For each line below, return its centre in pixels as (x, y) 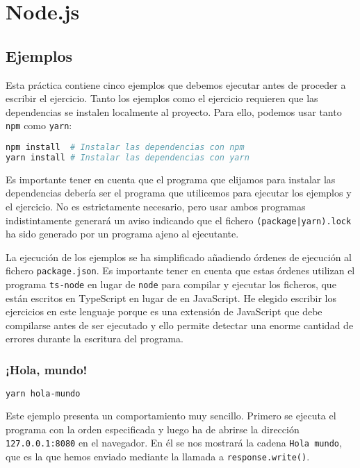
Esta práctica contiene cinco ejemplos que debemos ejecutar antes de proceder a (176, 84)
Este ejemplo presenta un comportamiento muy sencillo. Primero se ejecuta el (171, 416)
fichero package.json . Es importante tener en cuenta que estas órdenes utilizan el (180, 270)
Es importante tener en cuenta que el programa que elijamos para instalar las (171, 179)
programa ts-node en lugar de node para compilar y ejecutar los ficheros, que (171, 284)
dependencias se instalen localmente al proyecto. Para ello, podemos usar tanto (174, 111)
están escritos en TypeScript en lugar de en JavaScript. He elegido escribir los (171, 298)
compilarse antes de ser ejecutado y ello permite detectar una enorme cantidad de (180, 325)
